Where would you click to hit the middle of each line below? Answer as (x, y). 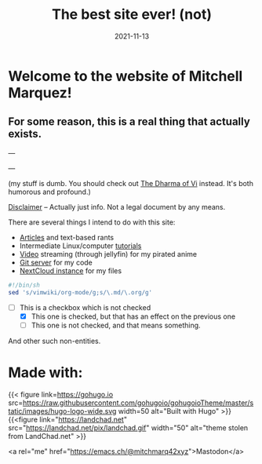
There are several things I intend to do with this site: (92, 222)
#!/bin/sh (24, 285)
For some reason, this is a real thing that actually (129, 122)
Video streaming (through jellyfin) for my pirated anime (108, 254)
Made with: (45, 373)
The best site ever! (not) (132, 15)
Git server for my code (56, 262)
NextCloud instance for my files (71, 270)
